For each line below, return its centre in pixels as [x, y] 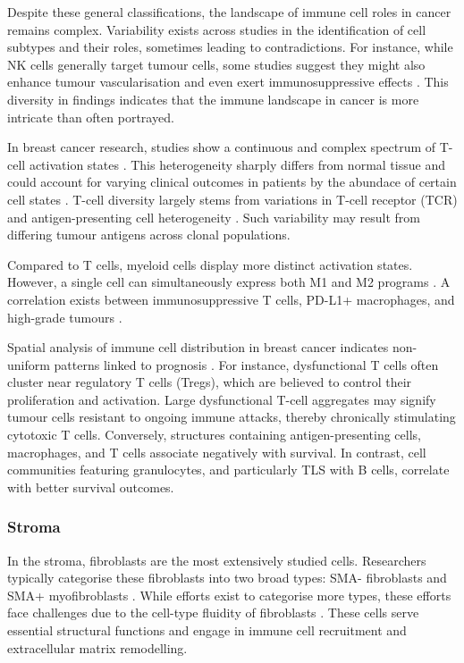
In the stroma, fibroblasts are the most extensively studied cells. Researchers [217, 560]
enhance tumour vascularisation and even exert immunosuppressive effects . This [228, 82]
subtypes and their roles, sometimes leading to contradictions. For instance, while [230, 47]
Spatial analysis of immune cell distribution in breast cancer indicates [198, 347]
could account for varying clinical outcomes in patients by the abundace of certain [232, 182]
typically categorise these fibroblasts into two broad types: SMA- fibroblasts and [227, 578]
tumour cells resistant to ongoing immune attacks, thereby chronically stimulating [232, 417]
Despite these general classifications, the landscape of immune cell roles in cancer [229, 12]
